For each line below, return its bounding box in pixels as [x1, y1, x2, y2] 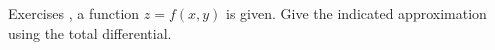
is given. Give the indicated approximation [226, 3, 487, 23]
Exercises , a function [8, 3, 140, 23]
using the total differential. [8, 22, 172, 43]
